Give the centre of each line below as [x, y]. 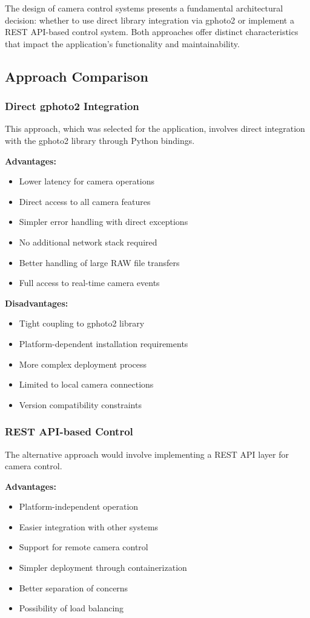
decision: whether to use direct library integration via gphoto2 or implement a [150, 20]
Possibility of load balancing [71, 608]
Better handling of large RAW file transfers [99, 262]
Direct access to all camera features [85, 201]
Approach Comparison [77, 76]
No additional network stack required [88, 242]
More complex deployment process [83, 364]
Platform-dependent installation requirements [104, 343]
